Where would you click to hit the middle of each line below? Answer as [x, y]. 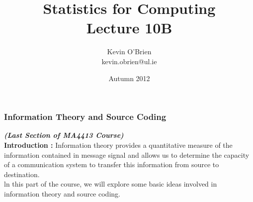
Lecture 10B [129, 28]
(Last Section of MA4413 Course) [64, 135]
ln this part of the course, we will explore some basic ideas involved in [111, 184]
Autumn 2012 [129, 78]
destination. [22, 174]
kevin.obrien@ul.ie [129, 61]
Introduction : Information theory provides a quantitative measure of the [118, 145]
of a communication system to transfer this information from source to [112, 164]
